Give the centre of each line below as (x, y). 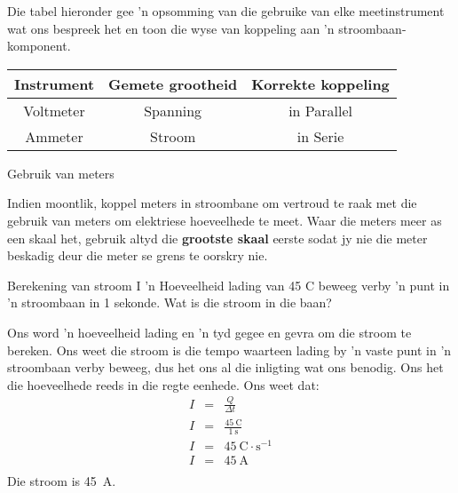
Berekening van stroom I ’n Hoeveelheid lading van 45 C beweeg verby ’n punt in (229, 285)
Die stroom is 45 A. (62, 481)
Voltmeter (54, 110)
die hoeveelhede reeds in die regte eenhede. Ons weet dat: (163, 384)
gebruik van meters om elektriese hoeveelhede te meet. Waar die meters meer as (225, 220)
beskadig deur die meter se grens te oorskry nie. (138, 255)
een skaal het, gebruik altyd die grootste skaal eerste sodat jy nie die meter (217, 238)
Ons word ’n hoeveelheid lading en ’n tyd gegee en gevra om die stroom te (209, 332)
